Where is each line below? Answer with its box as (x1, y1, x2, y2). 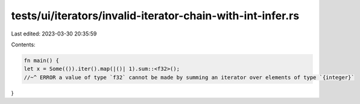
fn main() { (24, 57, 60, 64)
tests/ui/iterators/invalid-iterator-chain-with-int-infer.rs (11, 9, 300, 22)
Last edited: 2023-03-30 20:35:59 (11, 30, 97, 37)
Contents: (11, 41, 36, 48)
